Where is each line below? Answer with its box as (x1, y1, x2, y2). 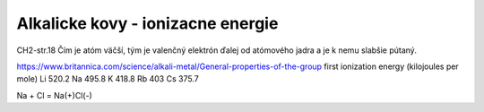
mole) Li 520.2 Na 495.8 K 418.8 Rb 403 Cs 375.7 (16, 73, 199, 84)
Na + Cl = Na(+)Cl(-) (16, 90, 93, 100)
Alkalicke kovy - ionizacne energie (16, 13, 279, 33)
